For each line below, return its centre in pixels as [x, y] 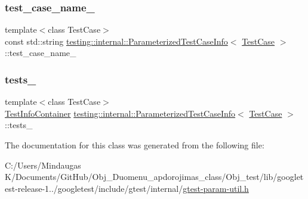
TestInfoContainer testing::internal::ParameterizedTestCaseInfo [120, 113]
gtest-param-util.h [216, 188]
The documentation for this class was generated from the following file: [135, 145]
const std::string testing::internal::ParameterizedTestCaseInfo [116, 41]
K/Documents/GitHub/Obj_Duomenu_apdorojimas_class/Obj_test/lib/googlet [154, 177]
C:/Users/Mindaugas [43, 165]
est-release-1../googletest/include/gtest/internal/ [94, 188]
